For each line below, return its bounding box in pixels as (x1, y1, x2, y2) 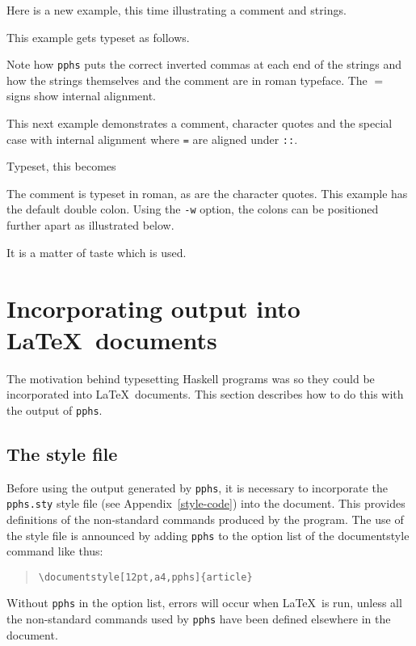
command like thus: (6, 543, 103, 559)
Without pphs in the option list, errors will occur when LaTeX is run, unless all (6, 594, 402, 611)
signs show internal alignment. (6, 87, 156, 104)
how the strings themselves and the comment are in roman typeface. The (6, 71, 368, 88)
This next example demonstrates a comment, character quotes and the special (6, 115, 393, 132)
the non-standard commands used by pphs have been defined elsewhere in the (6, 610, 391, 627)
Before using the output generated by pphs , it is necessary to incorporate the (6, 479, 388, 496)
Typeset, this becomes (6, 158, 116, 175)
